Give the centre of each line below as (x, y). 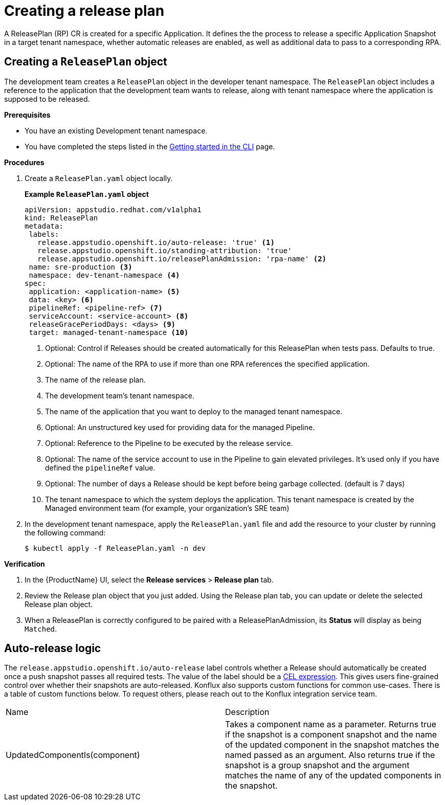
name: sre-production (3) (81, 267)
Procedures (24, 162)
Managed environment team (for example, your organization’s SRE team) (167, 508)
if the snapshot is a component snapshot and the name (331, 735)
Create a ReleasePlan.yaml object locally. (99, 178)
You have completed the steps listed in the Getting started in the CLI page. (150, 146)
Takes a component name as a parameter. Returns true (331, 724)
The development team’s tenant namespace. (120, 395)
